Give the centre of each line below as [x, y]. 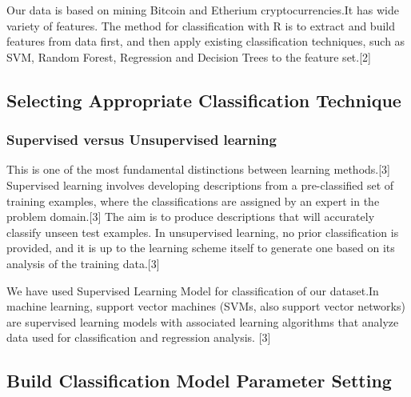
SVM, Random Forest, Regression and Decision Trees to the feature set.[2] [189, 56]
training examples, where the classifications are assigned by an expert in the [193, 201]
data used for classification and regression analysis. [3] [139, 337]
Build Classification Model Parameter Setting [199, 381]
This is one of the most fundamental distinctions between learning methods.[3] [199, 169]
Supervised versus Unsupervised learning [142, 140]
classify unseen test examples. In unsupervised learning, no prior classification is [203, 232]
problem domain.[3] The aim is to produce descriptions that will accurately [191, 217]
